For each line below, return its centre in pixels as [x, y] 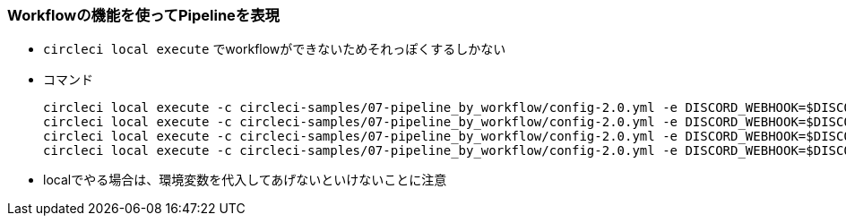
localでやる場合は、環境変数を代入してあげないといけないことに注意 [245, 180]
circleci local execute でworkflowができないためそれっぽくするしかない [275, 49]
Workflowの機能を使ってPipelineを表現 [143, 15]
